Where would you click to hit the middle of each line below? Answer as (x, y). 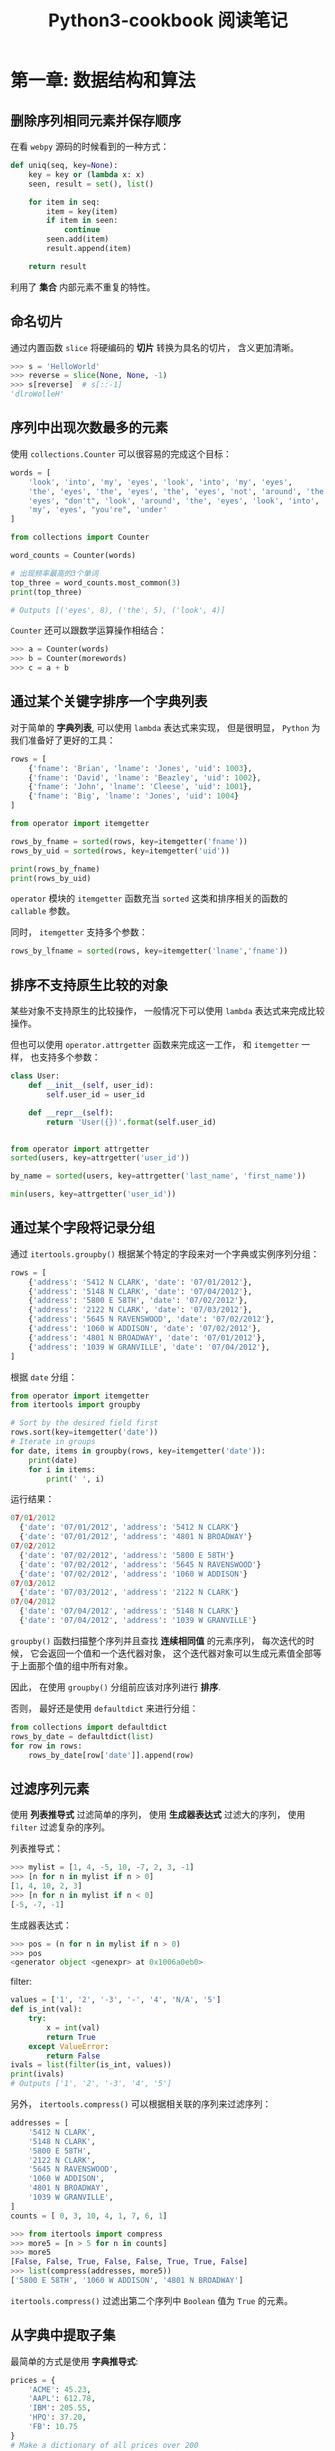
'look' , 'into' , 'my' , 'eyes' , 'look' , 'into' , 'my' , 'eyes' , (160, 482)
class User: (35, 1076)
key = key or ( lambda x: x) (86, 174)
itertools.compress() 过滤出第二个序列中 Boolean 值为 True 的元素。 (151, 2300)
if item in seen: (82, 221)
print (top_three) (46, 592)
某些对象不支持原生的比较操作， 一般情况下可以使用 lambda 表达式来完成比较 (167, 1011)
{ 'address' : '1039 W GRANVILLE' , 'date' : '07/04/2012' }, (149, 1347)
